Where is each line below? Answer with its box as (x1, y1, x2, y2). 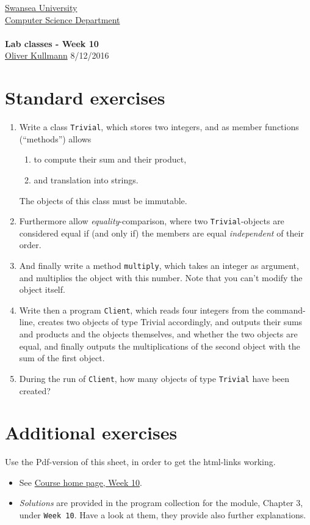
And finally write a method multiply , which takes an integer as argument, (19, 259, 299, 271)
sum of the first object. (19, 351, 105, 364)
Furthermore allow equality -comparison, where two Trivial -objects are (19, 215, 284, 227)
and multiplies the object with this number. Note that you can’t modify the (19, 271, 303, 284)
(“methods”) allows (19, 132, 92, 145)
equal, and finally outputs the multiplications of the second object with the (19, 339, 300, 352)
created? (19, 384, 51, 397)
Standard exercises (5, 85, 165, 110)
